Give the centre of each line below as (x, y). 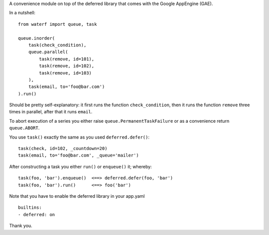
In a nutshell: (22, 13)
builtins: (30, 208)
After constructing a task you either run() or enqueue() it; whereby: (80, 166)
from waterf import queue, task (58, 24)
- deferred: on (37, 214)
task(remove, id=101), (67, 59)
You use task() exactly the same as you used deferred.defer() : (79, 137)
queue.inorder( (37, 38)
